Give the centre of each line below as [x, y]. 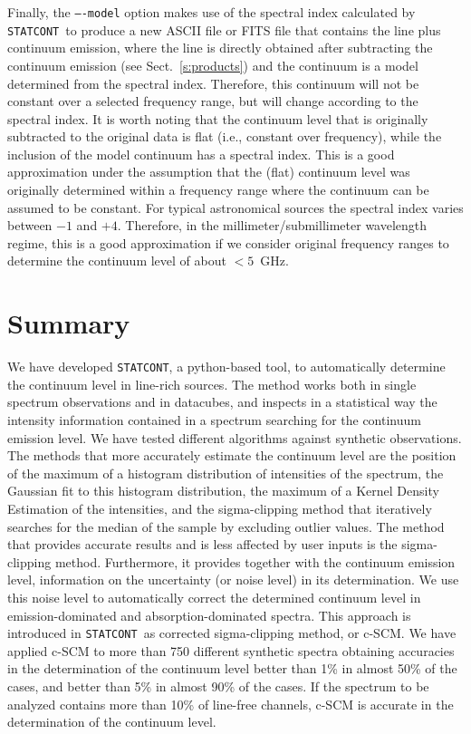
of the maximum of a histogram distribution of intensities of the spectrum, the [226, 473]
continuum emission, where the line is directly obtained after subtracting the [220, 48]
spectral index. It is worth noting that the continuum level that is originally [218, 118]
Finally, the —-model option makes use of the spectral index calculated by [211, 12]
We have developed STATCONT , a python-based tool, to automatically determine [226, 367]
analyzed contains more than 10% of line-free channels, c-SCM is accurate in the [231, 704]
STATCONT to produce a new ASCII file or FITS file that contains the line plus [224, 29]
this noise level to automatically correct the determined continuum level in [214, 597]
